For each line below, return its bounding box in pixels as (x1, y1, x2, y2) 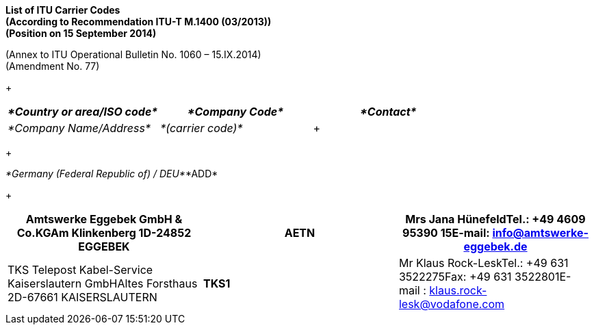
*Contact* (360, 105, 417, 118)
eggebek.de (463, 240, 528, 253)
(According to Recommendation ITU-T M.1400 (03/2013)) (5, 16, 272, 27)
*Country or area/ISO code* (8, 105, 158, 118)
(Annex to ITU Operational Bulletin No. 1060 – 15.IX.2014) (5, 49, 261, 60)
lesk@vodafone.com (398, 297, 505, 311)
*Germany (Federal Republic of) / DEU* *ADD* (5, 168, 218, 179)
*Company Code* (187, 105, 284, 118)
